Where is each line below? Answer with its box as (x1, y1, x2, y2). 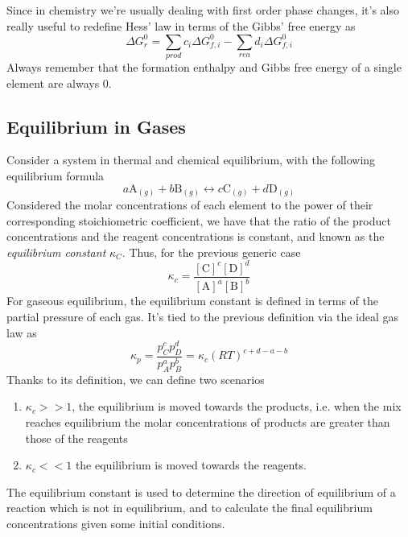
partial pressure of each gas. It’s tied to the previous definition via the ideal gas (6, 308, 399, 324)
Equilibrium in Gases (6, 114, 186, 138)
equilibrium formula (6, 167, 105, 184)
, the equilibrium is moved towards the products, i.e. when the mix (72, 398, 402, 415)
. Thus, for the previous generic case (122, 243, 301, 260)
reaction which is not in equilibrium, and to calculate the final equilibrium (6, 499, 373, 516)
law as (6, 324, 37, 341)
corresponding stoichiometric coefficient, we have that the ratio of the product (6, 212, 391, 229)
